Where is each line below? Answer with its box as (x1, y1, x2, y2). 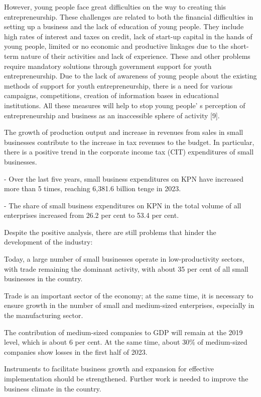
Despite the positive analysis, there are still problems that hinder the (4, 226, 216, 237)
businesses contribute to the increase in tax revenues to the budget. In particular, (4, 136, 254, 147)
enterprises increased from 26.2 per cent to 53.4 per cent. (4, 210, 179, 220)
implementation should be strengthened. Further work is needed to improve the (4, 373, 248, 383)
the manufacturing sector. (4, 310, 83, 321)
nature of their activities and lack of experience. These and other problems (21, 50, 250, 61)
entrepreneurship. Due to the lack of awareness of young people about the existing (4, 70, 257, 81)
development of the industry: (4, 236, 93, 247)
